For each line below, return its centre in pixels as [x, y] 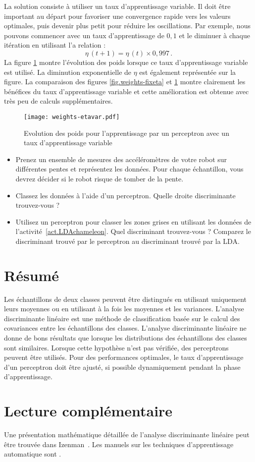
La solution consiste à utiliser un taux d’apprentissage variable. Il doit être [117, 6]
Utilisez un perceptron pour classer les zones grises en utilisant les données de [133, 221]
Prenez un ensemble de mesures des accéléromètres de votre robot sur [121, 159]
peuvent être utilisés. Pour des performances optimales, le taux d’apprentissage [124, 357]
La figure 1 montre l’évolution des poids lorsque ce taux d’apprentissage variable [126, 62]
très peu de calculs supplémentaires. [58, 101]
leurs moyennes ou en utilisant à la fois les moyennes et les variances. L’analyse [124, 309]
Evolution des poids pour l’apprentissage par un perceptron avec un [127, 133]
